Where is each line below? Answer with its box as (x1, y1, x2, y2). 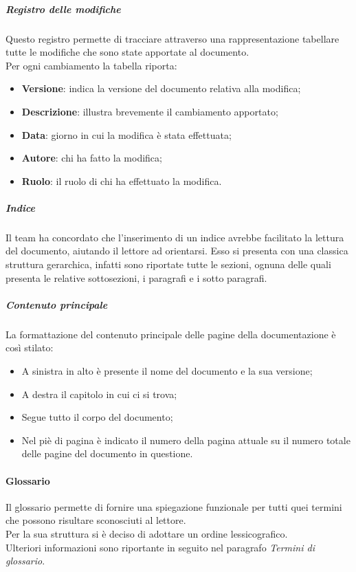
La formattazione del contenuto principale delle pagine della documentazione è (5, 327, 336, 341)
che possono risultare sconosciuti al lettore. (5, 513, 186, 527)
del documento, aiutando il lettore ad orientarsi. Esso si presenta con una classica (5, 243, 348, 258)
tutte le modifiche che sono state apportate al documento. (5, 45, 249, 59)
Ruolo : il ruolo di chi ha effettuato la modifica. (21, 173, 222, 188)
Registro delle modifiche (5, 1, 121, 16)
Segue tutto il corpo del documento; (21, 410, 173, 424)
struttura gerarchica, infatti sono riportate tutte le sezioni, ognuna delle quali (5, 257, 331, 272)
